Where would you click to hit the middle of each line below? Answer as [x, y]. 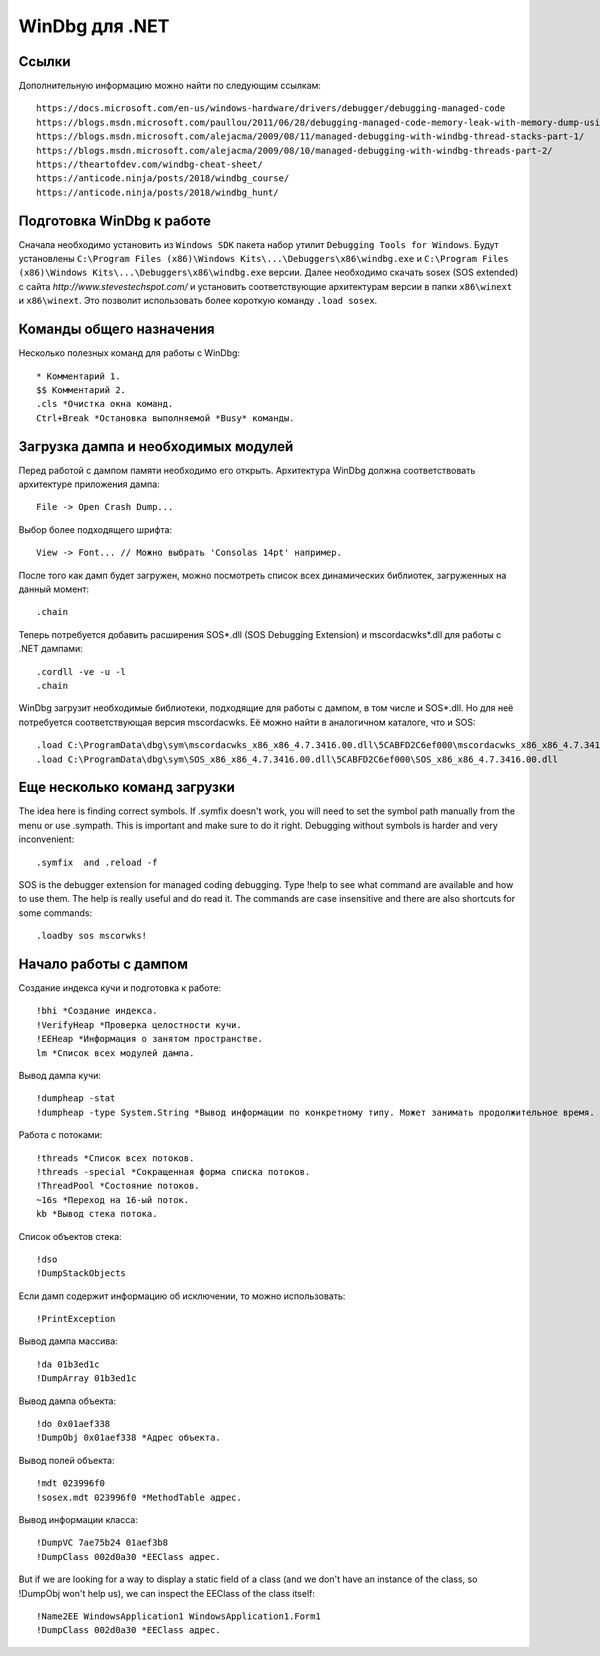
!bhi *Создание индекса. [97, 1011]
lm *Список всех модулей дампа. [115, 1053]
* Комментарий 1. [78, 376]
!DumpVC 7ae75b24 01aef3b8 [102, 1543]
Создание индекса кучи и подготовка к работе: [120, 988]
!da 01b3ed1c [68, 1364]
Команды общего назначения [116, 329]
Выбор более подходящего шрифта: [95, 529]
